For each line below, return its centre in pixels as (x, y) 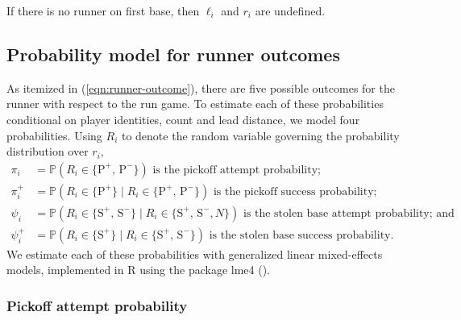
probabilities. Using (54, 135)
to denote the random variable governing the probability (260, 135)
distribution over (48, 151)
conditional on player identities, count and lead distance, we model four (183, 119)
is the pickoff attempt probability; (237, 170)
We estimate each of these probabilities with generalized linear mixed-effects (195, 254)
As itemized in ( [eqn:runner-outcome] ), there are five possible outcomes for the (201, 87)
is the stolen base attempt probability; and (349, 213)
